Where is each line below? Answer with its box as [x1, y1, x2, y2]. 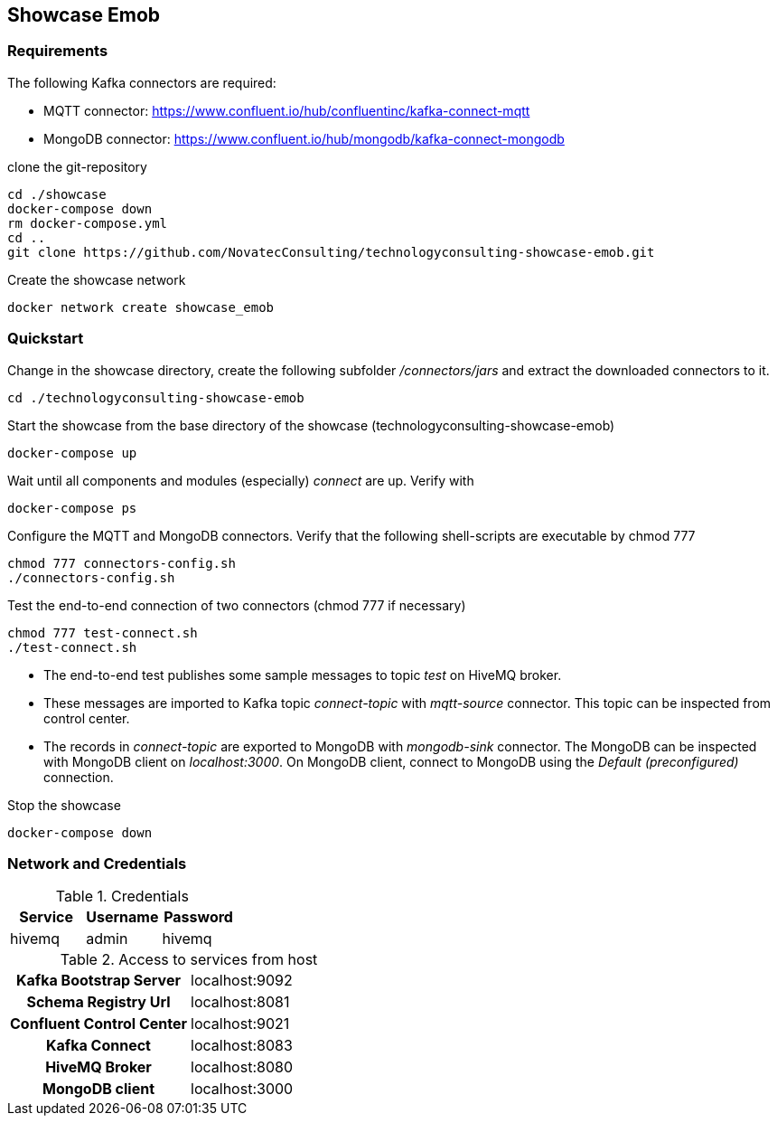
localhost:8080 [191, 1058, 293, 1077]
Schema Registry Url [26, 993, 171, 1012]
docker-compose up [7, 445, 137, 460]
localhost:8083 [191, 1036, 293, 1055]
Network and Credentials [7, 854, 187, 873]
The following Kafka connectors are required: [7, 74, 276, 90]
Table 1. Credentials [55, 887, 189, 906]
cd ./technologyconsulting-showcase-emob [7, 390, 304, 405]
